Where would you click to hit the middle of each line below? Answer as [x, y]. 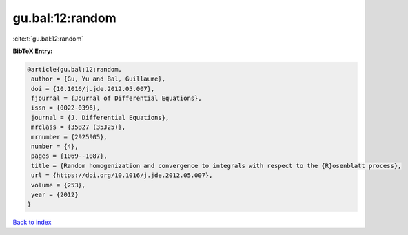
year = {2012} [55, 195]
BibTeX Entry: [33, 51]
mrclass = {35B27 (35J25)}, [79, 127]
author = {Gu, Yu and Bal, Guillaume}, [98, 79]
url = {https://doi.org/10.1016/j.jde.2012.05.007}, [122, 175]
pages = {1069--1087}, [70, 156]
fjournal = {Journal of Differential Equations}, [117, 99]
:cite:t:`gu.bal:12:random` [48, 39]
